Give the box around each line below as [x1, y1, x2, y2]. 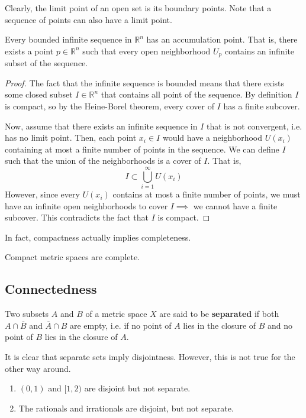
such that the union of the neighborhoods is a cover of [5, 154, 201, 167]
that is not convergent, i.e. [207, 119, 302, 132]
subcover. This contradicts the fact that [5, 211, 149, 223]
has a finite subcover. [223, 100, 300, 112]
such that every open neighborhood [82, 44, 211, 57]
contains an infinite [224, 44, 295, 57]
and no [268, 319, 293, 331]
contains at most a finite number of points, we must [112, 188, 301, 200]
